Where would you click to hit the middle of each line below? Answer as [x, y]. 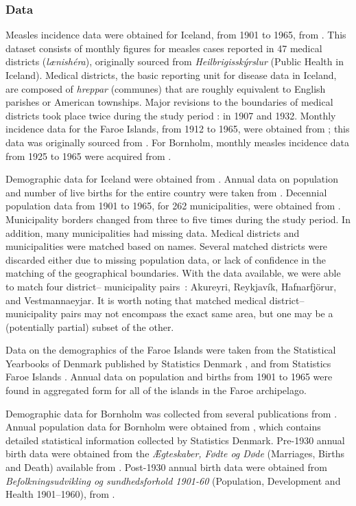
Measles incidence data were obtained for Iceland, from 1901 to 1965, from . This [176, 35]
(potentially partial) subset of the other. [90, 326]
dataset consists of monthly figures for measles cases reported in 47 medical [164, 48]
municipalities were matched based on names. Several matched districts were [167, 246]
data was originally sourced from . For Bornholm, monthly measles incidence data [178, 142]
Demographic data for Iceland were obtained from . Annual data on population [172, 179]
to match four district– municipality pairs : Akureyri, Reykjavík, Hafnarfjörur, [171, 286]
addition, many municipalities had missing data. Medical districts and [153, 232]
